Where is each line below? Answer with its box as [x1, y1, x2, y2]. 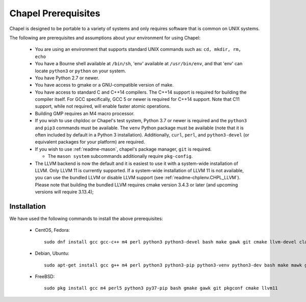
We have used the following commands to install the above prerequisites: [9, 215, 163, 222]
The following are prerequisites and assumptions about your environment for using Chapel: [9, 35, 201, 41]
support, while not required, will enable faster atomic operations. [35, 103, 171, 109]
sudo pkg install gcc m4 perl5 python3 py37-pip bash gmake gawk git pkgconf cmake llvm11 [44, 285, 278, 291]
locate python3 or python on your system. [35, 68, 126, 74]
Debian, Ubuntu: [35, 250, 69, 257]
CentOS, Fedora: [35, 227, 70, 233]
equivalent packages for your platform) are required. [35, 139, 145, 145]
